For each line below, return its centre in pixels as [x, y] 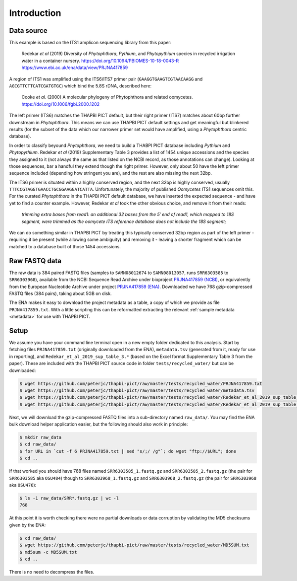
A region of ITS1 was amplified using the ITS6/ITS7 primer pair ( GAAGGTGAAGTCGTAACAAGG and [106, 79]
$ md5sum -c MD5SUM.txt [49, 552]
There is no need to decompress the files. [52, 572]
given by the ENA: [27, 525]
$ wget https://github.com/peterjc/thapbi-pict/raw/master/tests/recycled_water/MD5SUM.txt [134, 545]
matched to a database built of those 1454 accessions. [65, 246]
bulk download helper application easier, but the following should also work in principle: [99, 424]
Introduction [35, 13]
